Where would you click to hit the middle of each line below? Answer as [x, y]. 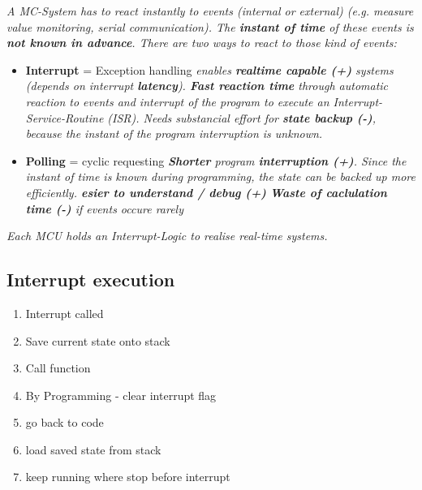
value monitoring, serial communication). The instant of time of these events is [210, 26]
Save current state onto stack [98, 340]
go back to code [65, 422]
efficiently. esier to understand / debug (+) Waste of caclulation [206, 192]
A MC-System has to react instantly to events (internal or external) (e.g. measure [210, 11]
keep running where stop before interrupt [128, 477]
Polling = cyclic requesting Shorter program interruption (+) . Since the [216, 160]
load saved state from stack [93, 449]
